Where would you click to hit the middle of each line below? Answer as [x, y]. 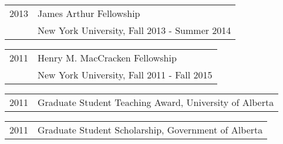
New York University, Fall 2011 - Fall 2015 [125, 75]
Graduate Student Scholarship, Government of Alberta [150, 130]
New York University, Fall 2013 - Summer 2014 [134, 30]
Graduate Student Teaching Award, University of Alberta [156, 102]
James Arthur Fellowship [89, 13]
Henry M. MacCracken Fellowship [107, 58]
